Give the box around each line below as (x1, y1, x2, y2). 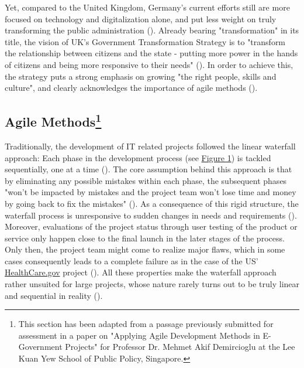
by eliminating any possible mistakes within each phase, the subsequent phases (5, 174, 287, 186)
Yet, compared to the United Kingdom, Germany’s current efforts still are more (5, 1, 290, 13)
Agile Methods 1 (5, 110, 102, 131)
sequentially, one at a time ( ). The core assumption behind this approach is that (5, 163, 292, 175)
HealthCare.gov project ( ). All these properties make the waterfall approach (5, 266, 277, 278)
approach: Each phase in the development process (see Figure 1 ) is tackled (5, 151, 271, 163)
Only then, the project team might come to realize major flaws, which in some (5, 243, 285, 255)
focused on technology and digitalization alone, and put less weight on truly (5, 12, 277, 25)
